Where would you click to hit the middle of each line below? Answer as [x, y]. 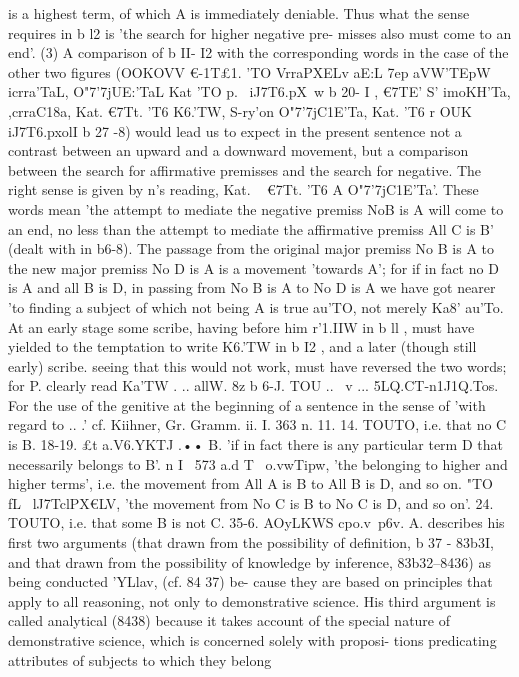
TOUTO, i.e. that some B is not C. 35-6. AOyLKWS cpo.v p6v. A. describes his [256, 522]
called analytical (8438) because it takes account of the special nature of [229, 620]
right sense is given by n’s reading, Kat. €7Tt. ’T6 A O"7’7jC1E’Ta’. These [243, 189]
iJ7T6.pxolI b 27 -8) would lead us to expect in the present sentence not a [235, 130]
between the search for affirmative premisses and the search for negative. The [245, 169]
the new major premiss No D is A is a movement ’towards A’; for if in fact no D [253, 267]
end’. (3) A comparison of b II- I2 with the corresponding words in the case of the [258, 52]
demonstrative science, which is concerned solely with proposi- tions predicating [252, 640]
